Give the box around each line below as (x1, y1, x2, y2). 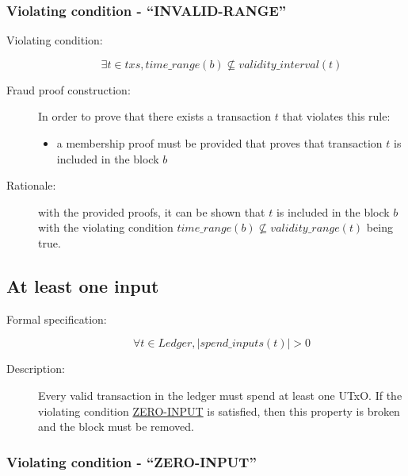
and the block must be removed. (38, 418, 194, 435)
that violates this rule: (282, 108, 391, 125)
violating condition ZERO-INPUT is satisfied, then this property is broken (38, 402, 400, 419)
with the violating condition (38, 219, 173, 236)
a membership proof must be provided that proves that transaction (56, 135, 383, 151)
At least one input (6, 273, 159, 297)
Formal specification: (6, 310, 107, 327)
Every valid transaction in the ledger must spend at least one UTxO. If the (38, 386, 402, 403)
